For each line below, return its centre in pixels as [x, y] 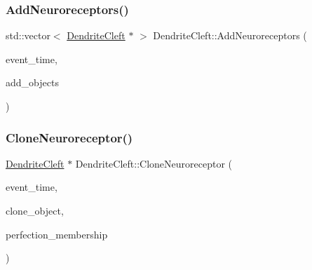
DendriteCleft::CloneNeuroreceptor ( [154, 163]
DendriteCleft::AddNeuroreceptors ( [230, 35]
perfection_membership [57, 234]
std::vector [28, 35]
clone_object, [35, 210]
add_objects [32, 82]
